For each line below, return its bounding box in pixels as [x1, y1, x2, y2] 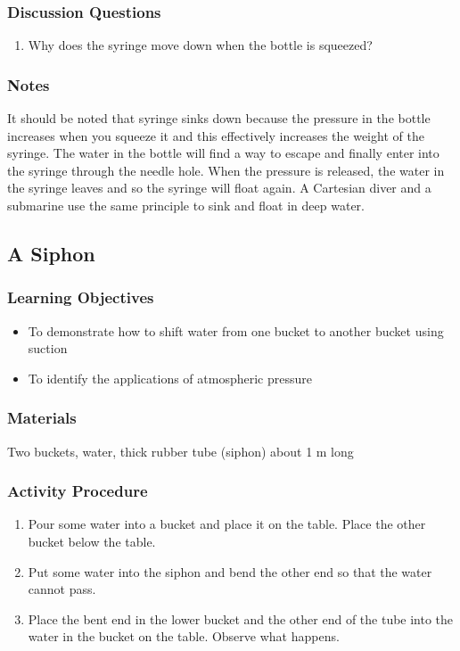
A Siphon [7, 239, 95, 267]
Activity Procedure [7, 480, 148, 502]
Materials [7, 407, 77, 429]
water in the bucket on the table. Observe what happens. [28, 627, 340, 646]
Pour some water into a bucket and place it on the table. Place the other [28, 515, 426, 533]
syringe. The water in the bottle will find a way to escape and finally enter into [7, 144, 439, 162]
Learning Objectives [7, 286, 154, 309]
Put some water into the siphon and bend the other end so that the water [28, 562, 432, 581]
